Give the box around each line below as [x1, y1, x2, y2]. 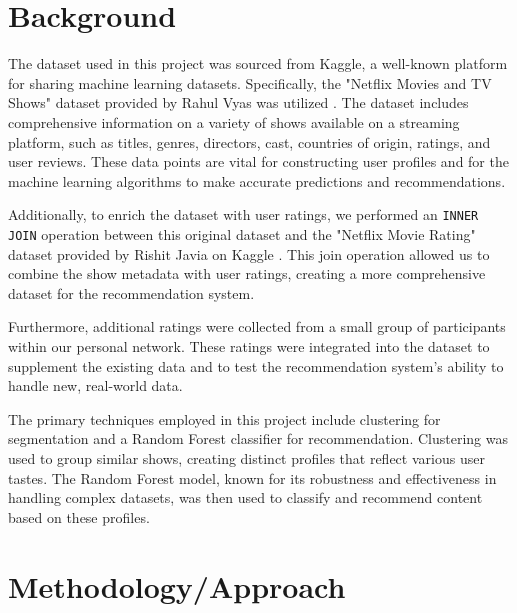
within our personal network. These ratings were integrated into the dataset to [8, 335, 490, 356]
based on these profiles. [8, 506, 150, 527]
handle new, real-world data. [8, 375, 183, 396]
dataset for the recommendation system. [8, 282, 255, 303]
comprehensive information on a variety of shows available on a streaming [8, 111, 460, 132]
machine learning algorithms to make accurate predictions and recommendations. [8, 170, 506, 191]
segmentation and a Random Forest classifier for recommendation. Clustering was [8, 428, 508, 449]
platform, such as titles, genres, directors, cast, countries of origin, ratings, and [8, 131, 491, 152]
